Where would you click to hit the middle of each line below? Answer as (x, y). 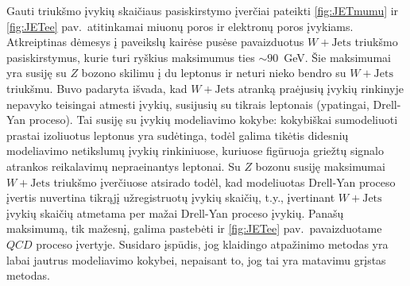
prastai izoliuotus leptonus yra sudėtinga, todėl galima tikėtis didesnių (178, 135)
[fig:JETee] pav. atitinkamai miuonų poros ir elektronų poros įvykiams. (180, 26)
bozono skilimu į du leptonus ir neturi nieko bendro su (214, 73)
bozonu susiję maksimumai (320, 166)
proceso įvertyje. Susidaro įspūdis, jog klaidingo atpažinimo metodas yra (212, 243)
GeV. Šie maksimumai (337, 57)
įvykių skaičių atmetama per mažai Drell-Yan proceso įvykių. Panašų (175, 213)
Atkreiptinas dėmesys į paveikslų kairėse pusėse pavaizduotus (155, 42)
